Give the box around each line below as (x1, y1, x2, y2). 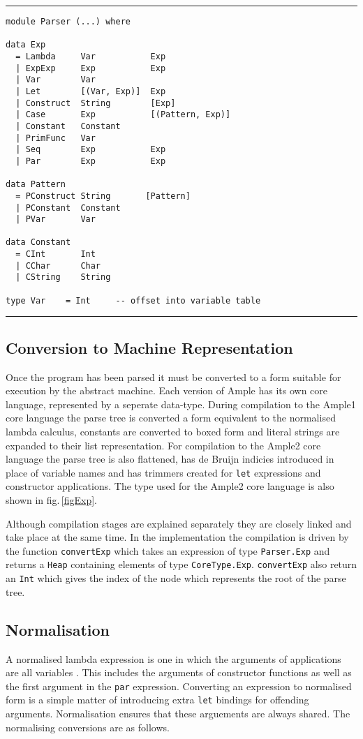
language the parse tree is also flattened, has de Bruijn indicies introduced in (6, 451, 334, 466)
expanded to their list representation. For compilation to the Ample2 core (6, 438, 321, 452)
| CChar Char (15, 260, 101, 271)
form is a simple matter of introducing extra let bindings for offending (6, 692, 309, 707)
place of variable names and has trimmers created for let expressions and (6, 465, 321, 479)
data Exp (6, 40, 46, 50)
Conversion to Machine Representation (6, 336, 293, 358)
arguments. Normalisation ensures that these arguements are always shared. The (6, 706, 350, 721)
